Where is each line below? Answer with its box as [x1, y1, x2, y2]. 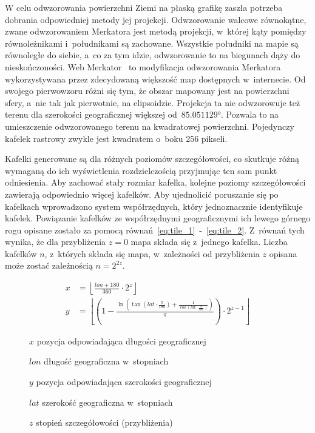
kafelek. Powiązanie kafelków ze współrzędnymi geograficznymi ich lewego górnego [5, 212, 311, 224]
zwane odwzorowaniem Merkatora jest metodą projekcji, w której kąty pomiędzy [5, 25, 307, 38]
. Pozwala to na [220, 108, 279, 121]
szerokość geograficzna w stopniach [42, 395, 173, 408]
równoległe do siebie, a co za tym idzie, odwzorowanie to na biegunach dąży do [5, 49, 300, 61]
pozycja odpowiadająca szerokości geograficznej [36, 375, 212, 388]
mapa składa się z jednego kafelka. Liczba [130, 235, 288, 248]
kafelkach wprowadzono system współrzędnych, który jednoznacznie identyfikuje [5, 200, 303, 212]
